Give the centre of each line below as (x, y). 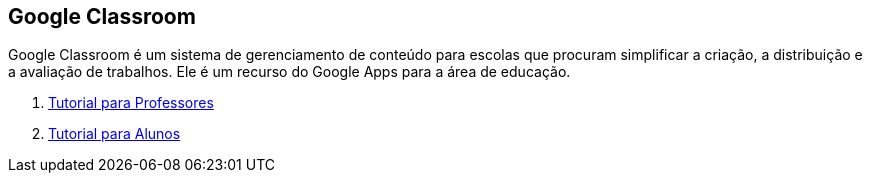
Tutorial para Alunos (114, 134)
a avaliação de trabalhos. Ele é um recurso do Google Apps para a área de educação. (289, 72)
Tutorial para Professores (131, 103)
